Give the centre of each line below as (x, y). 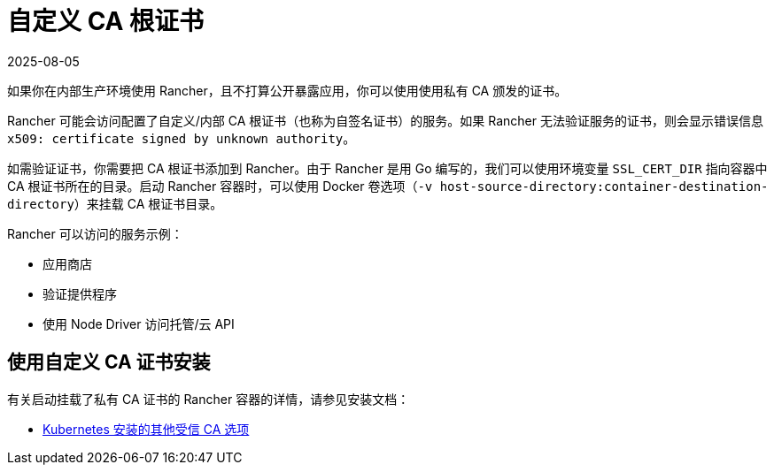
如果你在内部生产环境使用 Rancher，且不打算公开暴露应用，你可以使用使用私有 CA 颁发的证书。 (287, 90)
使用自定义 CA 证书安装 (109, 362)
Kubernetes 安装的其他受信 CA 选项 (146, 429)
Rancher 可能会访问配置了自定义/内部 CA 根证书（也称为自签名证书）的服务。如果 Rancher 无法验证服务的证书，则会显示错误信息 (385, 120)
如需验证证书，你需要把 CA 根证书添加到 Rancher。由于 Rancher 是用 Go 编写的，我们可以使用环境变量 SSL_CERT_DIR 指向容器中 (387, 168)
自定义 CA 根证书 (106, 21)
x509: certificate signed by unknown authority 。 (182, 138)
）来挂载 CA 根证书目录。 (148, 203)
